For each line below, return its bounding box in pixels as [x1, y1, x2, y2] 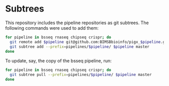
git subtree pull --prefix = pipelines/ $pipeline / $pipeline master [10, 72, 152, 77]
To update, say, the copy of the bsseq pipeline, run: [5, 58, 112, 64]
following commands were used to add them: [5, 25, 99, 31]
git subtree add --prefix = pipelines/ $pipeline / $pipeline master [10, 44, 150, 49]
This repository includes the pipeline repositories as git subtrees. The [5, 20, 149, 26]
